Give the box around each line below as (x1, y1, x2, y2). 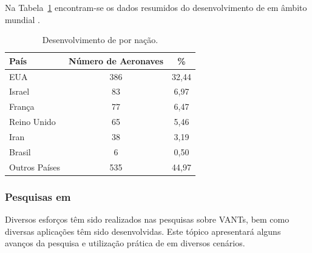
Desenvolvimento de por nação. (42, 33, 158, 46)
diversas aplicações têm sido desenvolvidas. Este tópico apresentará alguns (5, 224, 281, 237)
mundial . (5, 13, 40, 25)
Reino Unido (9, 115, 56, 128)
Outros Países (9, 160, 61, 173)
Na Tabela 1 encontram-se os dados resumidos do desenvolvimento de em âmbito (5, 1, 307, 13)
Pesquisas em (5, 189, 71, 204)
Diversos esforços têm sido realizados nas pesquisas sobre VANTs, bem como (5, 213, 290, 225)
